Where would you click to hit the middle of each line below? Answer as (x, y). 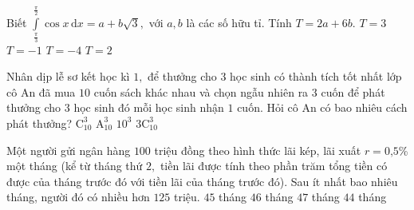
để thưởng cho (182, 76)
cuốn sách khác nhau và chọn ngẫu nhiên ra (201, 91)
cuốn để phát (353, 91)
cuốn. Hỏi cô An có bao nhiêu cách (322, 107)
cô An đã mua (41, 91)
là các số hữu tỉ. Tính (239, 23)
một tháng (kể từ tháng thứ (75, 166)
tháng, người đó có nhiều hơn (78, 197)
